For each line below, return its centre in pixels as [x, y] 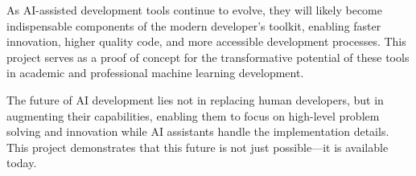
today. [22, 163]
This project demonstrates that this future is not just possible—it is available [198, 147]
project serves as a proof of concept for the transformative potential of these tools [208, 57]
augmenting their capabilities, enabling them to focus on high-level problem [193, 115]
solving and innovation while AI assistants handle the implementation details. [198, 131]
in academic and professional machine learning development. [155, 73]
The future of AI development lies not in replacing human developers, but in [195, 99]
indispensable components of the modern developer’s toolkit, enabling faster [194, 25]
